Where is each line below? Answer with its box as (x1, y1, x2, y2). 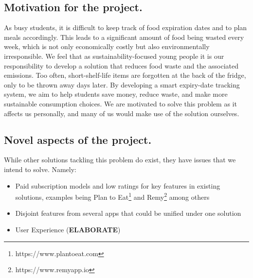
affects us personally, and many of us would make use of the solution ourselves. (4, 108, 239, 118)
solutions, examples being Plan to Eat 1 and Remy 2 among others (15, 191, 210, 202)
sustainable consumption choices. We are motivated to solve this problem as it (4, 98, 237, 108)
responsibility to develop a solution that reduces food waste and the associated (4, 60, 239, 70)
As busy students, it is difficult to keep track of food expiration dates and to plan (4, 22, 247, 33)
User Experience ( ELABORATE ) (15, 224, 121, 234)
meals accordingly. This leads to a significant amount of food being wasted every (4, 32, 244, 42)
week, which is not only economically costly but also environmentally (4, 41, 210, 52)
